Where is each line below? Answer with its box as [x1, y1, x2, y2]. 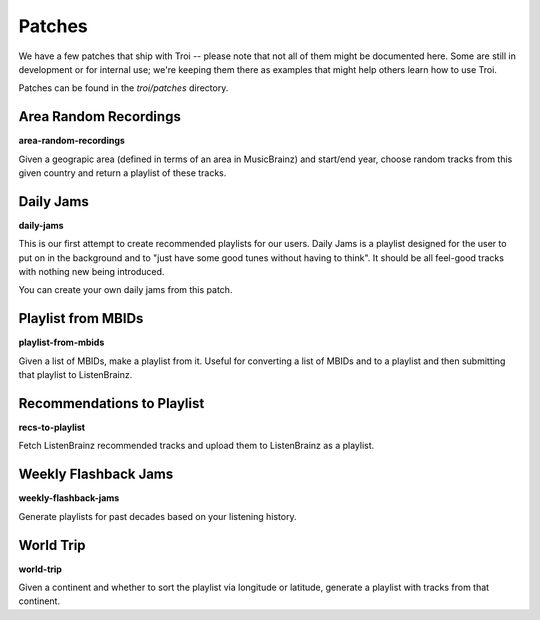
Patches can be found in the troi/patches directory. [18, 82, 229, 94]
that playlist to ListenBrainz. [18, 369, 133, 381]
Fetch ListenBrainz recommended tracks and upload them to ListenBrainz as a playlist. [18, 440, 375, 452]
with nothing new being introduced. [18, 266, 165, 278]
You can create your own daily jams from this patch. [18, 284, 233, 296]
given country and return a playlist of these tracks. [18, 167, 227, 179]
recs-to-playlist [18, 421, 85, 434]
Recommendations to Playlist [18, 395, 205, 412]
